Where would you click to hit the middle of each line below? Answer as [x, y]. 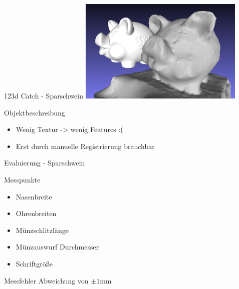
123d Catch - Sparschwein [44, 95]
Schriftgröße [34, 263]
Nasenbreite [34, 196]
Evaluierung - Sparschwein [45, 163]
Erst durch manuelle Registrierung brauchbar [85, 146]
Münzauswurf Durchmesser [57, 247]
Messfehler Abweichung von [46, 280]
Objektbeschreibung [35, 112]
